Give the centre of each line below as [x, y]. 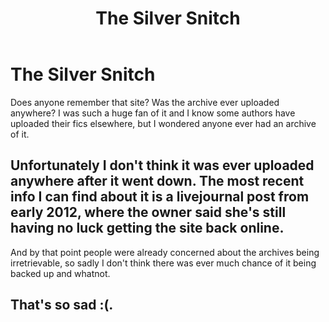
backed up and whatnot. [60, 273]
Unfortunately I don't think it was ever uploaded [162, 165]
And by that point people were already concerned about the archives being [165, 252]
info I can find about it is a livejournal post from [160, 197]
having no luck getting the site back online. [147, 228]
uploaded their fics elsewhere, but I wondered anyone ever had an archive [163, 123]
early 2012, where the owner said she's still [148, 212]
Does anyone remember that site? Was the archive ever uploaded [145, 102]
